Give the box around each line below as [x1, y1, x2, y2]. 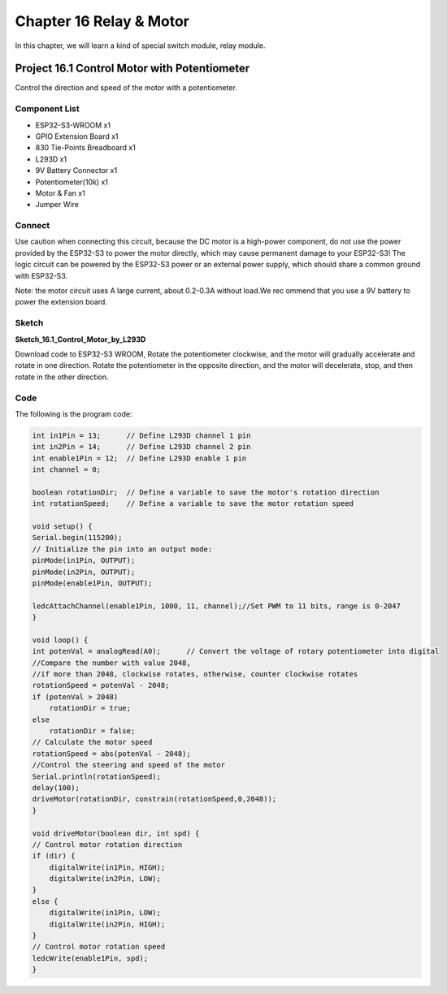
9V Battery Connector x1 [35, 166, 118, 175]
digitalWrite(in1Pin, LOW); [49, 908, 162, 918]
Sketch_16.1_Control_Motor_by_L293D [15, 334, 146, 344]
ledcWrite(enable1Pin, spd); [32, 953, 149, 962]
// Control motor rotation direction [32, 840, 183, 849]
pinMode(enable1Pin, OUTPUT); [32, 578, 153, 588]
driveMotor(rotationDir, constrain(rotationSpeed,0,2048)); [32, 794, 277, 804]
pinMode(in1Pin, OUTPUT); [32, 556, 136, 565]
